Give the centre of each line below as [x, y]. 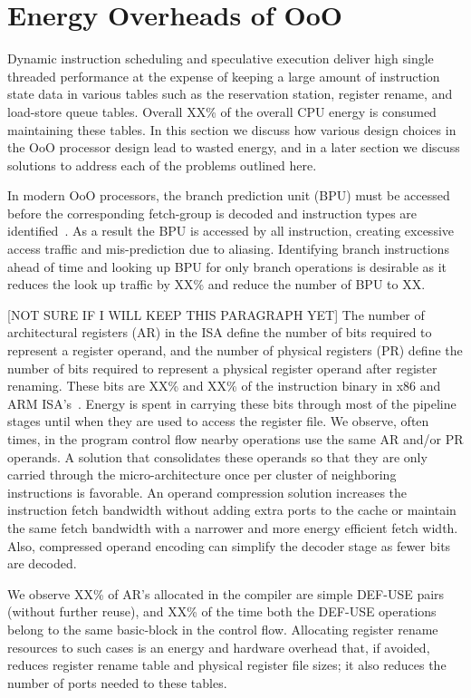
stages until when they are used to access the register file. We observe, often [218, 421]
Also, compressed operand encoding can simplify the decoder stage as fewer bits [229, 545]
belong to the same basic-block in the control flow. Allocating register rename [223, 629]
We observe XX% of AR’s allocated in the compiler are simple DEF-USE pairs [226, 593]
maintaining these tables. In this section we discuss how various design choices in [232, 129]
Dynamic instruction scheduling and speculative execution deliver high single [221, 58]
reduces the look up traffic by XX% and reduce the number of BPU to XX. [216, 284]
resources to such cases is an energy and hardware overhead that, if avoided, [219, 647]
